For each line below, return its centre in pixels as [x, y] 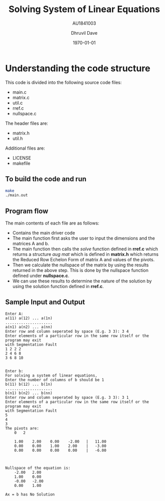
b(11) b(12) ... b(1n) [29, 384]
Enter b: [14, 371]
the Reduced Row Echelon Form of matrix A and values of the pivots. [84, 260]
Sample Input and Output [45, 302]
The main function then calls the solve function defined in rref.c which [85, 249]
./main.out [17, 195]
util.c [18, 103]
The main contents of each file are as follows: [52, 223]
